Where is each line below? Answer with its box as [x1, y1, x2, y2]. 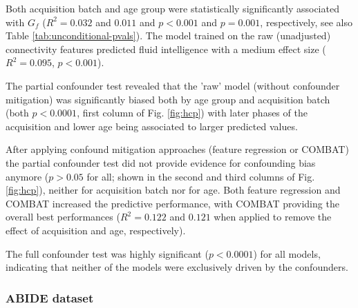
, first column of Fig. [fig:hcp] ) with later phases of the [77, 105, 308, 120]
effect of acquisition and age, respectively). [6, 223, 186, 237]
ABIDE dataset [6, 289, 94, 306]
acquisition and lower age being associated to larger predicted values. [6, 119, 298, 133]
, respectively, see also [260, 14, 352, 29]
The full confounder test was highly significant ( [6, 246, 209, 260]
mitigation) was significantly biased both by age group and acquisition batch [6, 92, 330, 106]
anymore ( [6, 169, 49, 183]
